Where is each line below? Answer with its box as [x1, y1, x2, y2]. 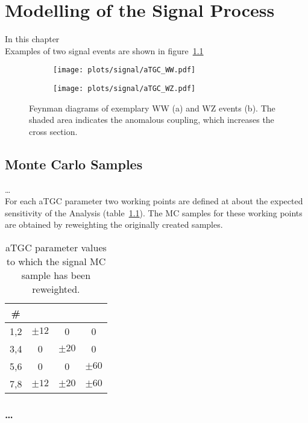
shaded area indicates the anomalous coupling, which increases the [29, 113, 274, 126]
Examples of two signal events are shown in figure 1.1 [5, 44, 204, 57]
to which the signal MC [6, 254, 106, 268]
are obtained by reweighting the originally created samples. [5, 218, 223, 231]
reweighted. [32, 281, 80, 296]
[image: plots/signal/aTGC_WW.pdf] [53, 66, 196, 75]
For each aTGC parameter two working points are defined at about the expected [5, 195, 303, 207]
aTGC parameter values [5, 240, 107, 254]
